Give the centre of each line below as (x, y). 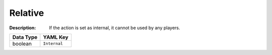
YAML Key (56, 37)
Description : (23, 28)
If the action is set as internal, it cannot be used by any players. (115, 28)
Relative (27, 13)
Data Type (25, 37)
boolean (22, 44)
